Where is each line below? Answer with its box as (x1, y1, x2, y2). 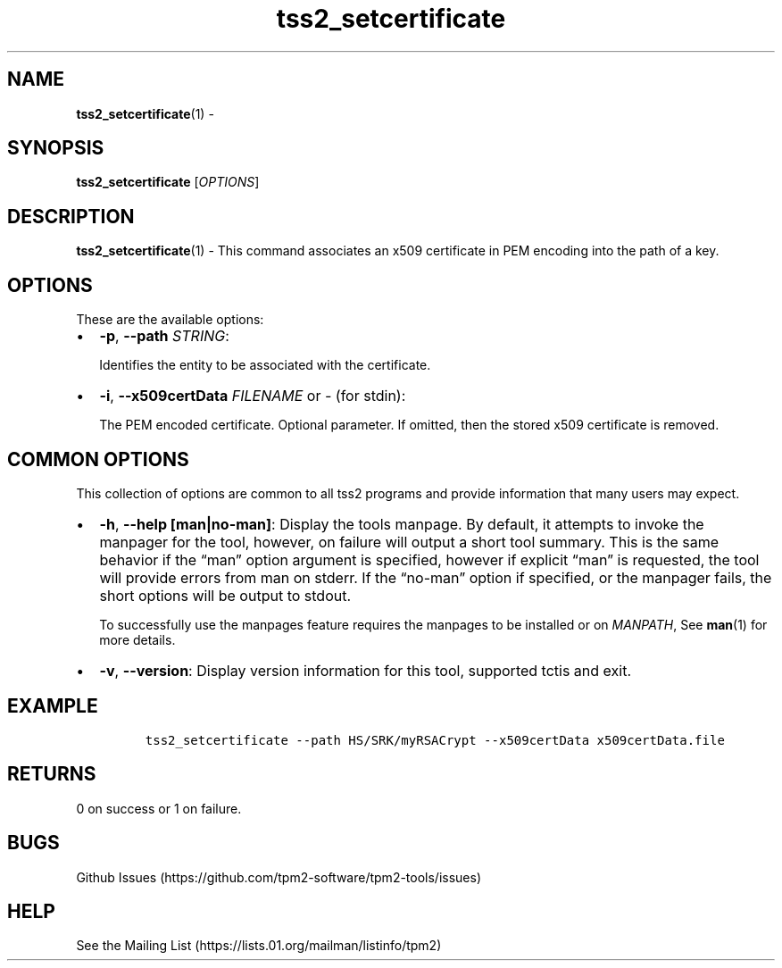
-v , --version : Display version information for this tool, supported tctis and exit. (99, 661, 632, 680)
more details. (99, 631, 176, 647)
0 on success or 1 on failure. (76, 800, 242, 816)
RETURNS (7, 763, 96, 786)
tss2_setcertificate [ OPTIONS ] (76, 174, 260, 190)
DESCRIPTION (7, 204, 135, 228)
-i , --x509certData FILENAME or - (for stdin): (99, 387, 406, 405)
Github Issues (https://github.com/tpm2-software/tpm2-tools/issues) (76, 869, 482, 885)
